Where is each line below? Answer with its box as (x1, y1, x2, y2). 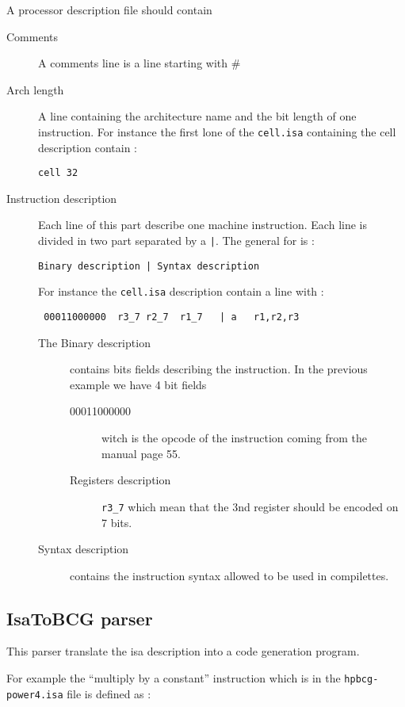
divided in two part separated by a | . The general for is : (38, 232, 315, 249)
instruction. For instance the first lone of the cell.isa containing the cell (38, 123, 396, 139)
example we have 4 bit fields (70, 376, 207, 392)
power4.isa (6, 689, 63, 701)
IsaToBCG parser (6, 606, 153, 630)
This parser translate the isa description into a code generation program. (6, 643, 360, 659)
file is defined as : (67, 685, 151, 701)
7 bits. (101, 514, 132, 530)
